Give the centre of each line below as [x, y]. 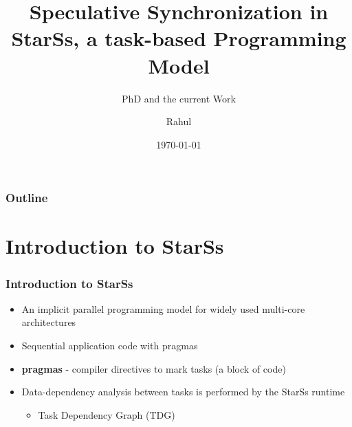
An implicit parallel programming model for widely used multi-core [163, 308]
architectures [49, 322]
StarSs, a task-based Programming [179, 38]
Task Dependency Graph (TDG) [107, 414]
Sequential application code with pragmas [110, 345]
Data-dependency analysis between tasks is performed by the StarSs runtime [183, 392]
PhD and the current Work [179, 98]
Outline [27, 198]
